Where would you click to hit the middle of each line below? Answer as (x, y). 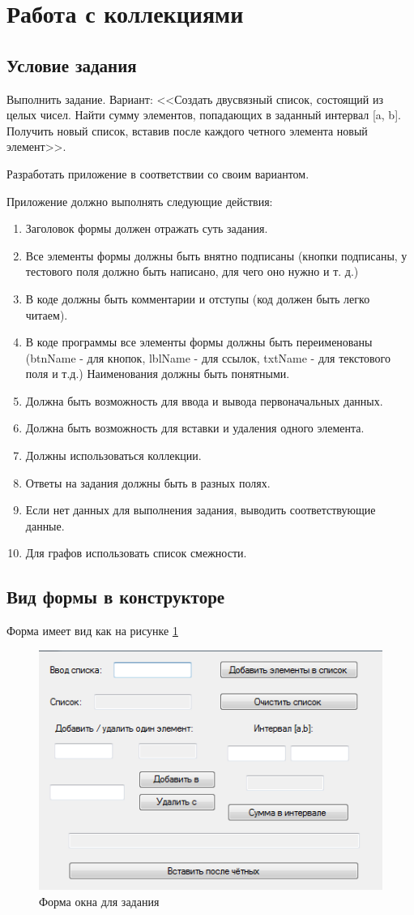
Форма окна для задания (99, 901)
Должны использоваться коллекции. (113, 455)
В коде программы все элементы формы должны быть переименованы (199, 342)
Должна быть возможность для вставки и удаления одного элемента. (195, 428)
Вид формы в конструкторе (116, 597)
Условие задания (72, 64)
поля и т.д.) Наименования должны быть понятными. (158, 374)
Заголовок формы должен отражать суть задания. (147, 228)
